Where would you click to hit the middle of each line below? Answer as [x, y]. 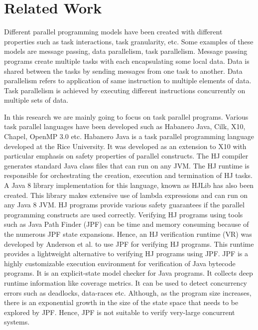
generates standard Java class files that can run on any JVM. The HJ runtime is [127, 165]
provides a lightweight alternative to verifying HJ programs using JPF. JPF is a [126, 253]
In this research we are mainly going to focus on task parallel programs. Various [126, 116]
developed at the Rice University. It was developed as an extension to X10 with [125, 146]
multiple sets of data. [36, 100]
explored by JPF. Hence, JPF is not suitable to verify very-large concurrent [120, 312]
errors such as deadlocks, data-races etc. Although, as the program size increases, [128, 292]
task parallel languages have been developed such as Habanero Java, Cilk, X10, [125, 126]
